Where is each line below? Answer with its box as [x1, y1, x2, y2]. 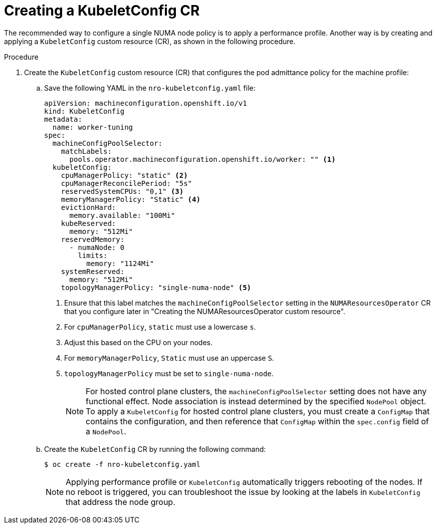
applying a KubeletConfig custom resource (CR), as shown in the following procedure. [4, 37, 296, 46]
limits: [78, 251, 108, 259]
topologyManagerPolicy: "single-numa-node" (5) [61, 283, 252, 292]
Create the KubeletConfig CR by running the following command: [44, 444, 266, 453]
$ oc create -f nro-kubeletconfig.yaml [44, 460, 200, 468]
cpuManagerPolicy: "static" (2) [61, 171, 188, 179]
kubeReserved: [61, 219, 116, 227]
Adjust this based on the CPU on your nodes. [64, 338, 213, 347]
